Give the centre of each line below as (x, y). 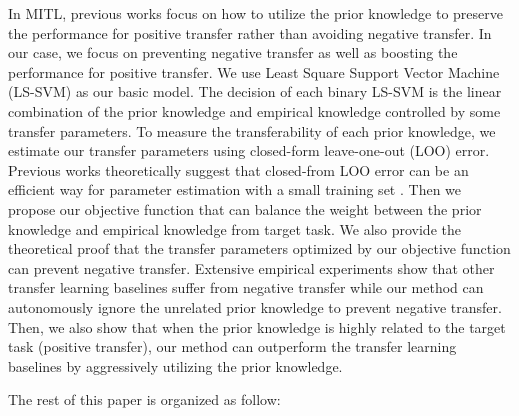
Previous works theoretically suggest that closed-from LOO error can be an (238, 169)
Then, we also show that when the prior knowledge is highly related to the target (257, 326)
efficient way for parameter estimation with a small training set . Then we (235, 189)
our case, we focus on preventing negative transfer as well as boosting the (233, 52)
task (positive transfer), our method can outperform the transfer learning (232, 346)
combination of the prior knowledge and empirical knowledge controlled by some (254, 110)
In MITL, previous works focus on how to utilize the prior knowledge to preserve (255, 13)
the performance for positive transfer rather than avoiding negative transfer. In (250, 32)
